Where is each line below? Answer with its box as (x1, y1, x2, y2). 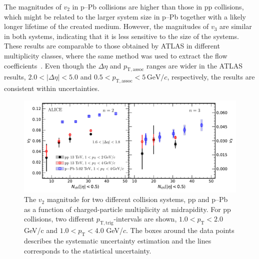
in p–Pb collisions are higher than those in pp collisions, (72, 1, 244, 11)
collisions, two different (24, 213, 94, 224)
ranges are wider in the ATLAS (146, 60, 243, 70)
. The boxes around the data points (125, 225, 234, 235)
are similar (219, 21, 252, 31)
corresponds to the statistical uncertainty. (24, 245, 151, 255)
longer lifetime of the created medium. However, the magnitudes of (4, 21, 209, 31)
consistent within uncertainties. (4, 83, 99, 93)
